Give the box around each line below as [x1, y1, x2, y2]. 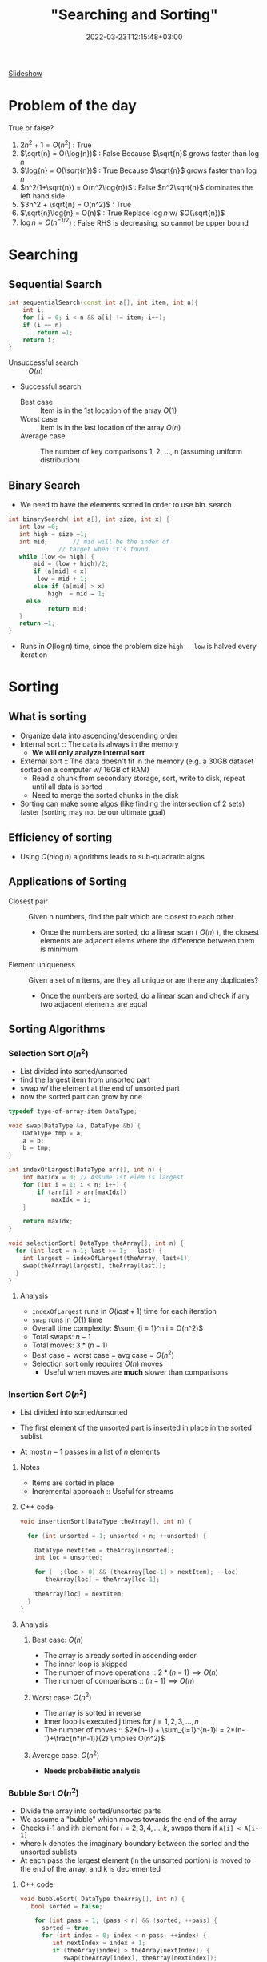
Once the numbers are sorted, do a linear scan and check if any [39, 991, 250, 1000]
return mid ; [47, 604, 88, 613]
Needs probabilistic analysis [43, 1766, 141, 1776]
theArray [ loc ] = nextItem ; [34, 1590, 125, 1598]
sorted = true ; [41, 1924, 93, 1932]
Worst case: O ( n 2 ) [31, 1691, 92, 1702]
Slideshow [8, 68, 42, 78]
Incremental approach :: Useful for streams [31, 1486, 173, 1496]
